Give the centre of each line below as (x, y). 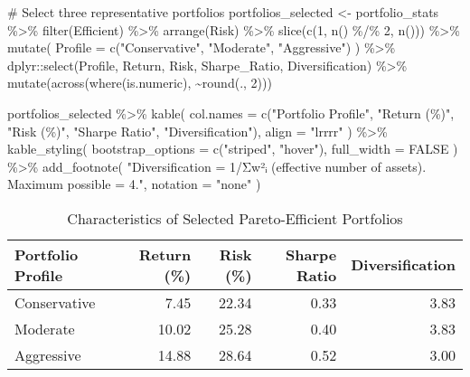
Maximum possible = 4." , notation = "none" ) (134, 184)
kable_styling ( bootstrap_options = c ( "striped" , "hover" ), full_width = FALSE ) (233, 149)
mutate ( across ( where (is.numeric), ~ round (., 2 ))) (140, 83)
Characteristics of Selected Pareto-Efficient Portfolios (235, 218)
